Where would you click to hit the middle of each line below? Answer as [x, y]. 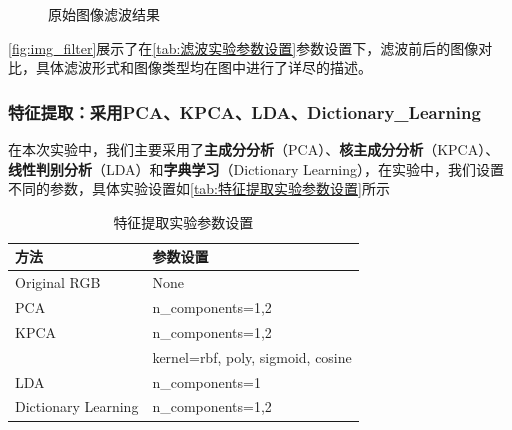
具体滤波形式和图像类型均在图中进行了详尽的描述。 [203, 67]
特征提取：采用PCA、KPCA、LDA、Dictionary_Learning [244, 111]
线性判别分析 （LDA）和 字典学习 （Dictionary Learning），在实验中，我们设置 [256, 168]
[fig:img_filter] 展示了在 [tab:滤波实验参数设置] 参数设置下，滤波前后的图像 [243, 47]
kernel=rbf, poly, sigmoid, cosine [252, 356]
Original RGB [58, 282]
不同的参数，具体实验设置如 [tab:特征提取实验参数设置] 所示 [199, 188]
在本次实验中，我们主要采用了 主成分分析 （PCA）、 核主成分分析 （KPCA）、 [254, 149]
